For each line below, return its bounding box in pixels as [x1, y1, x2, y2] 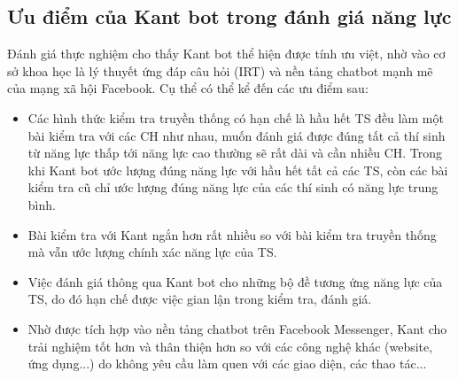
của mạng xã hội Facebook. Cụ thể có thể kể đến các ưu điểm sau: [7, 79, 369, 97]
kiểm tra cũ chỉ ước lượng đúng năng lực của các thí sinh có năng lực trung [27, 178, 439, 197]
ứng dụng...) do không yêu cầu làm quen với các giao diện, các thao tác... [27, 354, 427, 373]
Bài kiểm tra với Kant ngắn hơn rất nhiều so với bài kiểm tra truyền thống [27, 225, 437, 244]
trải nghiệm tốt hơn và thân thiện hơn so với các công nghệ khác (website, [27, 336, 433, 355]
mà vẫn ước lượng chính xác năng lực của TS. [27, 243, 277, 261]
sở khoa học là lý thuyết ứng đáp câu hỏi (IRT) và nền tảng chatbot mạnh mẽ [7, 61, 433, 80]
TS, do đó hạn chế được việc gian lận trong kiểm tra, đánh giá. [27, 290, 372, 308]
